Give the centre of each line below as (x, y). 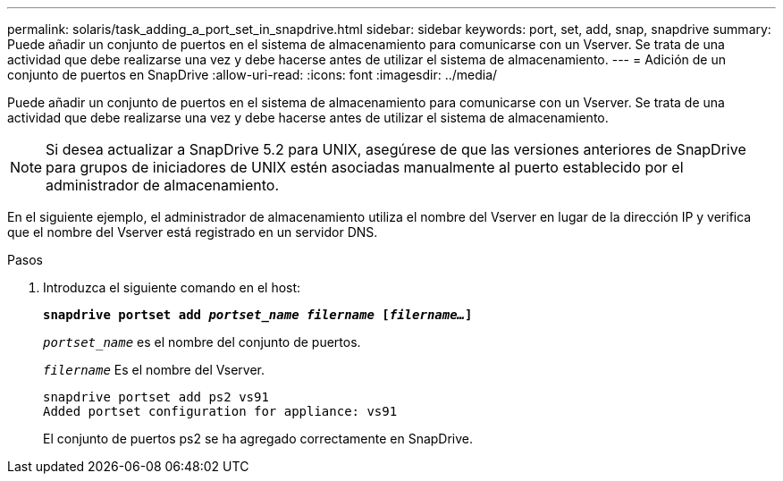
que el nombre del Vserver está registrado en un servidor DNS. (193, 232)
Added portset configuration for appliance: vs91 (220, 411)
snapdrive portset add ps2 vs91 (156, 397)
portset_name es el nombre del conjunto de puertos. (202, 342)
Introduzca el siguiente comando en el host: (172, 287)
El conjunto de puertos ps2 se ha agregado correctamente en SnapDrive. (258, 439)
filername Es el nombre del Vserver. (154, 370)
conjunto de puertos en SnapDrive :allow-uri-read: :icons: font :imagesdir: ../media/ (253, 75)
